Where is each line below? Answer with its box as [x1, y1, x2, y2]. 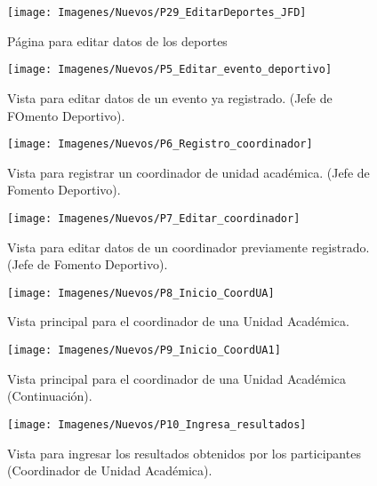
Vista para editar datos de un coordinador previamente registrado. [7, 237, 370, 256]
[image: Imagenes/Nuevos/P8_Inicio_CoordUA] [7, 286, 275, 299]
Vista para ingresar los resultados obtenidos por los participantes [7, 443, 361, 462]
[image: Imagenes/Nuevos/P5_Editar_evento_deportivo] [7, 63, 333, 76]
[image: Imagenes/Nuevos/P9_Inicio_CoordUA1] [7, 344, 281, 357]
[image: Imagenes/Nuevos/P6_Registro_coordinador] [7, 138, 313, 151]
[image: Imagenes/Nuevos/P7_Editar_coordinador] [7, 211, 301, 225]
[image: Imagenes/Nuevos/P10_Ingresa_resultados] [7, 418, 307, 431]
